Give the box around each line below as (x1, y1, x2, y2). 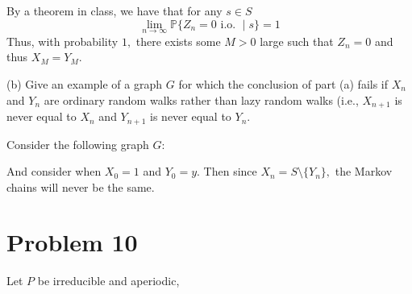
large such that (260, 32, 334, 49)
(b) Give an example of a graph (6, 76, 163, 92)
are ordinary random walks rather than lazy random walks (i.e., (44, 91, 359, 108)
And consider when (6, 163, 102, 180)
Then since (203, 163, 257, 180)
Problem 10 (6, 226, 138, 259)
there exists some (135, 32, 221, 49)
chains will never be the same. (6, 178, 155, 195)
